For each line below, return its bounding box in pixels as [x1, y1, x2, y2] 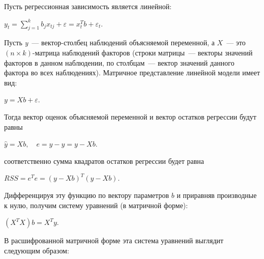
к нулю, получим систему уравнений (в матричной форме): [4, 199, 188, 210]
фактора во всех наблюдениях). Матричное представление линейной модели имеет [4, 67, 260, 78]
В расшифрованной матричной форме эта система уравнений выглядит [4, 235, 224, 246]
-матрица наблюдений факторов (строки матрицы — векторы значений [32, 47, 253, 57]
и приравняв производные [177, 189, 257, 200]
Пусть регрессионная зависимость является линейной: [4, 1, 172, 11]
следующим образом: [4, 245, 69, 255]
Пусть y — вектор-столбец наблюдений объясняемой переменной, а [4, 37, 215, 48]
